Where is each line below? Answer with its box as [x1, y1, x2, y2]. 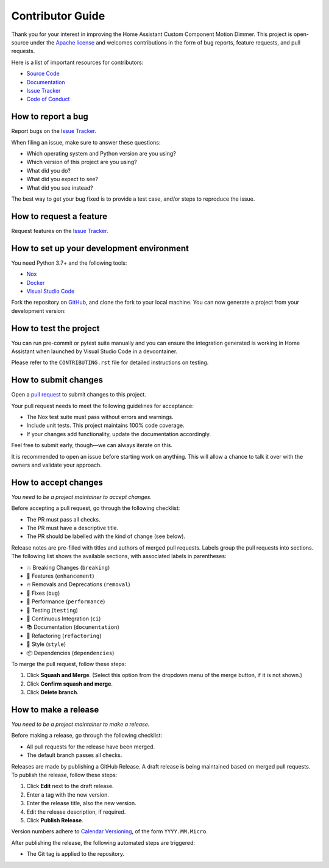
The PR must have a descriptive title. [26, 525, 119, 532]
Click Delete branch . [26, 689, 79, 696]
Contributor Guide [11, 9, 105, 23]
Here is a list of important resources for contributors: [11, 59, 144, 66]
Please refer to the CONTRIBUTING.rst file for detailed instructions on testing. [11, 359, 209, 366]
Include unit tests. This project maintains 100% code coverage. [26, 421, 185, 429]
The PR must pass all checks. [26, 515, 101, 523]
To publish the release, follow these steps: [11, 771, 118, 778]
